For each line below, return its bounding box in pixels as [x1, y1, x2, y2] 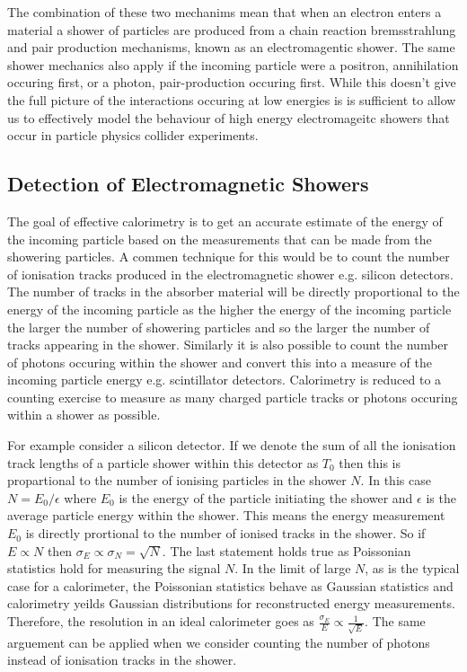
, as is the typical [365, 559, 460, 578]
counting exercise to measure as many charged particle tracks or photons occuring [7, 387, 458, 406]
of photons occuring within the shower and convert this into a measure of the [7, 352, 432, 371]
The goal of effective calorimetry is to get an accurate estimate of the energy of [7, 211, 443, 230]
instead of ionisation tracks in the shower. [7, 650, 237, 669]
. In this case [360, 471, 431, 490]
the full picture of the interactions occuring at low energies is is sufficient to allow [7, 90, 456, 109]
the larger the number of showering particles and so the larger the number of [7, 317, 430, 336]
